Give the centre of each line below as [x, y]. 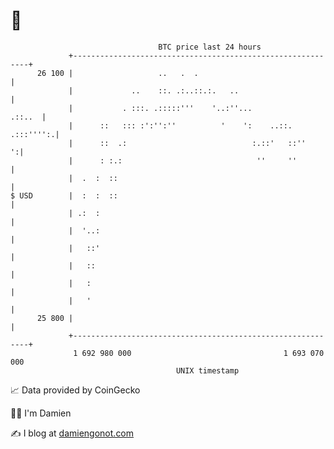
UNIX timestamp [207, 370]
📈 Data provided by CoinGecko [75, 390]
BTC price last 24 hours [210, 47]
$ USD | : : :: [64, 195]
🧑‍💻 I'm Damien [41, 413]
